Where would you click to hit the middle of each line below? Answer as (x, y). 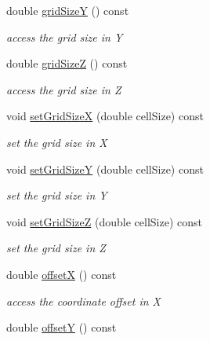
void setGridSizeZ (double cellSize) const (104, 221)
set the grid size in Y (57, 195)
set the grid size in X (57, 142)
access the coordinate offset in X (83, 301)
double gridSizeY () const (68, 10)
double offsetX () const (62, 274)
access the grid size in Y (65, 37)
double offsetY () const (62, 327)
